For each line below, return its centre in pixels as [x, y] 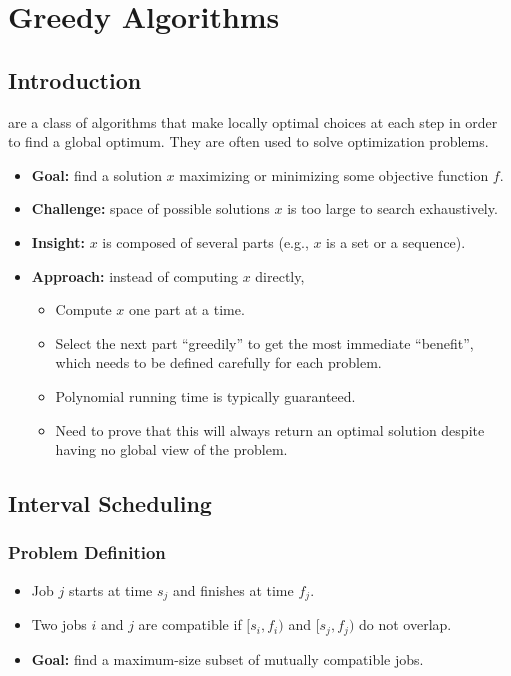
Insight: [58, 241]
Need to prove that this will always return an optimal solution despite [270, 429]
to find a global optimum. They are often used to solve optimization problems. [248, 141]
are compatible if [190, 624]
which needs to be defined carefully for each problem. [218, 362]
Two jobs [59, 624]
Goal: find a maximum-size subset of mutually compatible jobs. [227, 658]
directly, [280, 275]
